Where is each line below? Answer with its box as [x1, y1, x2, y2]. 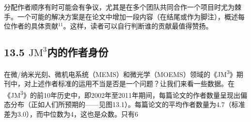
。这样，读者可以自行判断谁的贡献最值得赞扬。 [63, 21, 213, 31]
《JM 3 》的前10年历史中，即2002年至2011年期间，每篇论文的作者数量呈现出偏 [4, 88, 247, 100]
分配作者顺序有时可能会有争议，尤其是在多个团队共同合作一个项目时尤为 [4, 2, 235, 12]
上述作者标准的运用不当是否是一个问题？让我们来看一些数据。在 [31, 78, 235, 89]
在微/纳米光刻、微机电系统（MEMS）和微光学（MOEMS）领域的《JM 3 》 [4, 67, 236, 79]
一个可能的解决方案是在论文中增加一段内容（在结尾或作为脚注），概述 [17, 11, 238, 21]
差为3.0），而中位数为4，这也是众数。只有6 [4, 108, 138, 119]
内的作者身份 [47, 45, 109, 60]
